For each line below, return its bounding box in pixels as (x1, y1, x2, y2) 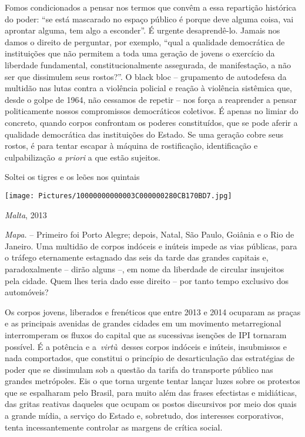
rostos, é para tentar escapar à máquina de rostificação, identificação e (5, 139, 258, 152)
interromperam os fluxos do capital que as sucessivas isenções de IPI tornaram (5, 328, 287, 341)
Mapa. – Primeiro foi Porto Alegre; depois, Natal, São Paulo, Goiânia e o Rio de (5, 228, 294, 241)
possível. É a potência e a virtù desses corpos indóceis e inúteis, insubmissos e (5, 340, 287, 352)
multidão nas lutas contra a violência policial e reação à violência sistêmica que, (5, 82, 292, 94)
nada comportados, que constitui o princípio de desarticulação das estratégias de (5, 352, 294, 364)
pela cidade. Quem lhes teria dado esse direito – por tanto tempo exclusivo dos (5, 274, 289, 286)
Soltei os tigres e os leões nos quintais (5, 171, 140, 183)
